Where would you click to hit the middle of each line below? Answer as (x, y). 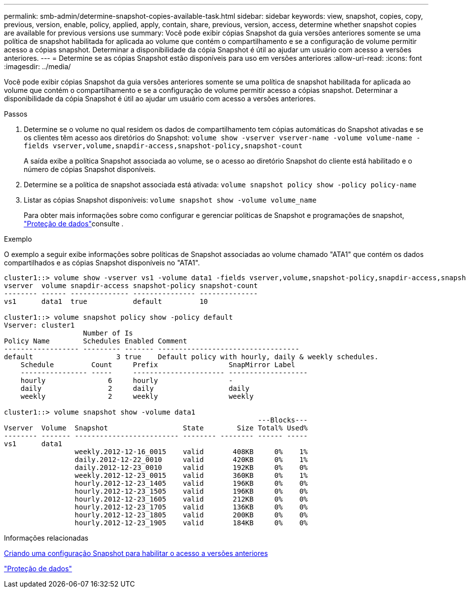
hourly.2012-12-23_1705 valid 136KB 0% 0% (191, 507)
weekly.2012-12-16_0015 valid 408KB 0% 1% (191, 452)
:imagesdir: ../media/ (38, 66)
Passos (16, 114)
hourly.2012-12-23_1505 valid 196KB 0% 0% (191, 491)
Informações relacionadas (46, 538)
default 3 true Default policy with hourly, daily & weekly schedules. (191, 357)
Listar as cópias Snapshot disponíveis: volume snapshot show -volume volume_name (170, 200)
